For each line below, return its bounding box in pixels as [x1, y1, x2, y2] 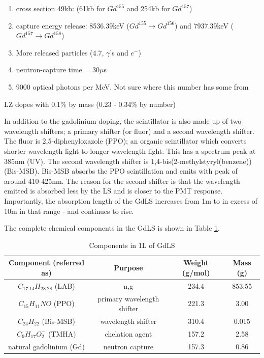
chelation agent [105, 328, 152, 339]
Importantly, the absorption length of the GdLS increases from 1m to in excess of [4, 195, 257, 206]
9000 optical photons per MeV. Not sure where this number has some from [16, 81, 249, 92]
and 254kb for [126, 3, 170, 13]
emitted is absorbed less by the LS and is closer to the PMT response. [4, 185, 223, 196]
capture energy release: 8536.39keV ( [16, 20, 129, 31]
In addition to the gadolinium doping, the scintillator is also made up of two [4, 116, 242, 126]
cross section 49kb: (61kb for [16, 3, 105, 13]
